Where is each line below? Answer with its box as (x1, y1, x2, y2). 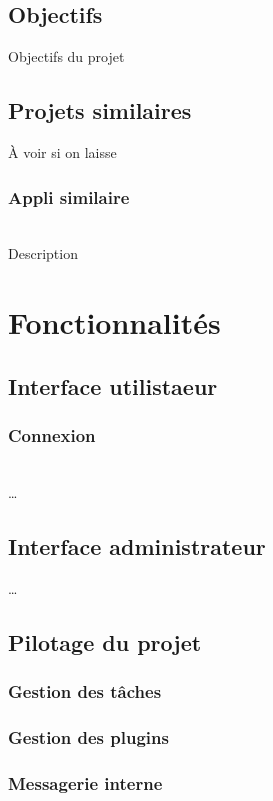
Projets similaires (8, 95, 192, 126)
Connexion (8, 423, 96, 448)
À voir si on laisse (8, 142, 117, 162)
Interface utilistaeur (8, 370, 218, 401)
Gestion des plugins (8, 724, 169, 749)
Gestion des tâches (8, 679, 162, 704)
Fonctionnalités (8, 302, 221, 343)
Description (8, 243, 78, 264)
